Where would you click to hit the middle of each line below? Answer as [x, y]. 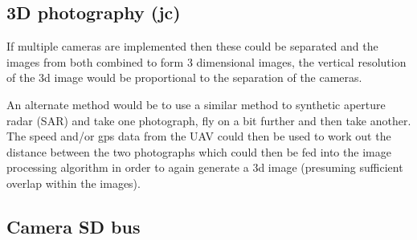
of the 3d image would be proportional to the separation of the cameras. [184, 77]
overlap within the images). [74, 183]
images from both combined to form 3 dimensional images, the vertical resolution [206, 61]
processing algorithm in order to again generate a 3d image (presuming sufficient [205, 167]
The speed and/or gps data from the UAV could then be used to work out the [199, 136]
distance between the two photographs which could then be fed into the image [199, 151]
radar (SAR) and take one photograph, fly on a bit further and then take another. [209, 120]
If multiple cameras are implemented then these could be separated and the [192, 46]
